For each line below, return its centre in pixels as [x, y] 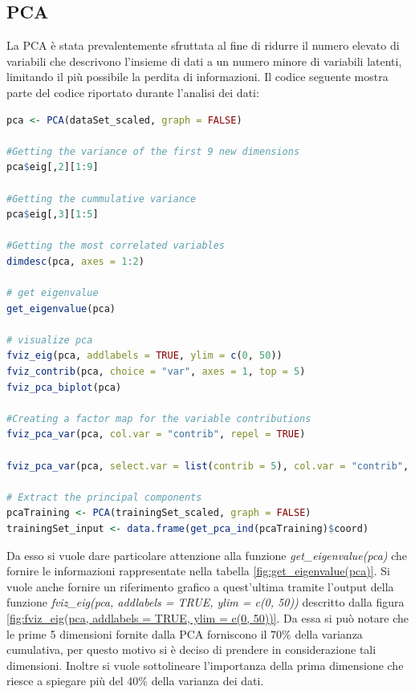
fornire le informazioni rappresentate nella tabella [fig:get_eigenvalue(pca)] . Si [198, 571]
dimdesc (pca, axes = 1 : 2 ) [75, 261]
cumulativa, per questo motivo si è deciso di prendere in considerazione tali [191, 649]
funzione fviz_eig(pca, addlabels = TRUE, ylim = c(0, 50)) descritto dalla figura [205, 602]
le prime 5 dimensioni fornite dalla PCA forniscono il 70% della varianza [185, 633]
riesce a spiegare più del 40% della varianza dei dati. [135, 681]
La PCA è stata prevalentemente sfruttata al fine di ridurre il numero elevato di [203, 45]
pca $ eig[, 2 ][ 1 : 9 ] [53, 167]
